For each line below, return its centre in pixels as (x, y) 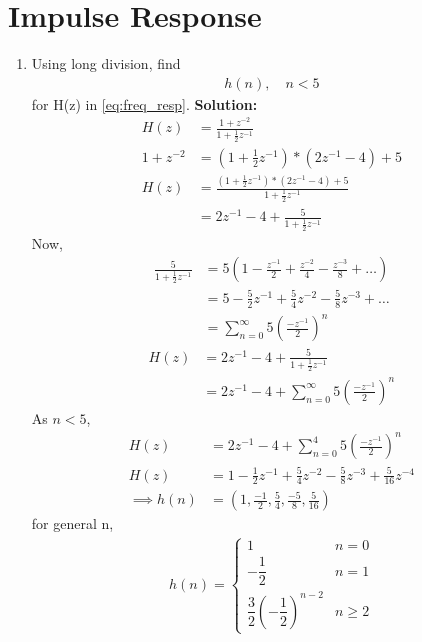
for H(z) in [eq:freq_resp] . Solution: (144, 103)
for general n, (72, 523)
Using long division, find (106, 63)
